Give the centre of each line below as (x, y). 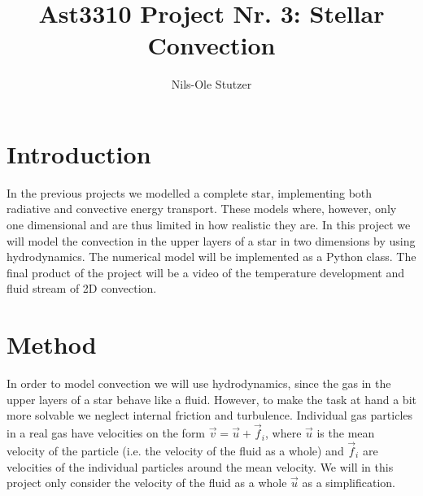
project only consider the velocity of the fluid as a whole (147, 483)
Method (52, 344)
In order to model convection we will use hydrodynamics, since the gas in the (199, 383)
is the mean (346, 433)
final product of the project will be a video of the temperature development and (206, 272)
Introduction (79, 153)
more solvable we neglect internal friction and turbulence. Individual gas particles (209, 415)
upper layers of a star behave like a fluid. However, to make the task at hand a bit (211, 399)
